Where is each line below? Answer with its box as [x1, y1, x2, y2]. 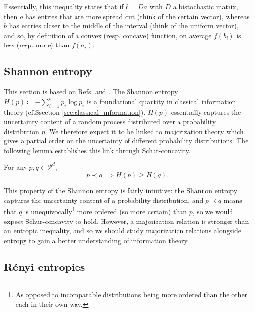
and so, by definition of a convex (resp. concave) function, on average [4, 30, 212, 40]
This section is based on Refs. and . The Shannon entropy [4, 87, 178, 97]
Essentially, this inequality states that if [4, 1, 124, 11]
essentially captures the [171, 107, 241, 117]
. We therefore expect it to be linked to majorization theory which [45, 126, 244, 136]
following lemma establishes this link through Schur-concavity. [4, 145, 191, 155]
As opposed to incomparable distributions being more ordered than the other [15, 289, 248, 299]
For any [4, 161, 27, 172]
